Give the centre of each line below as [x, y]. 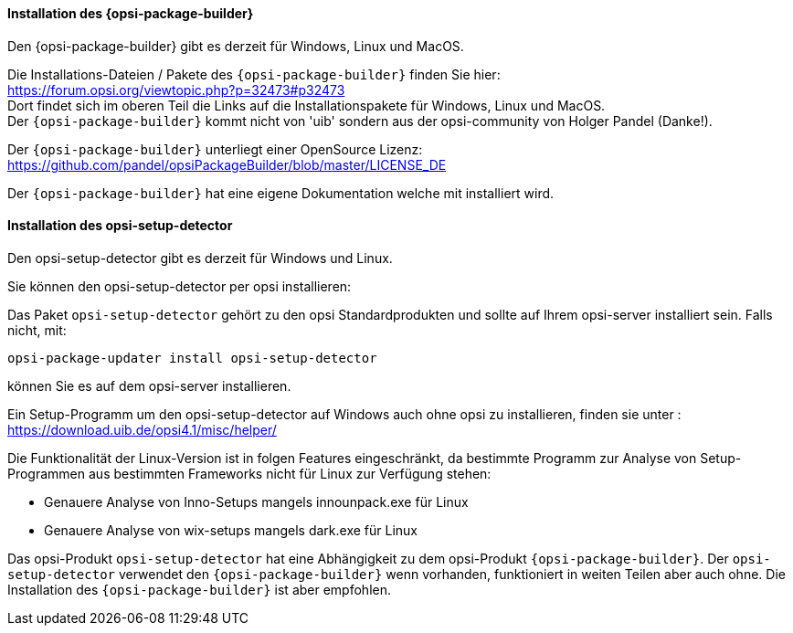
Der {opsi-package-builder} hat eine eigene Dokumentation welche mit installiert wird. [281, 193]
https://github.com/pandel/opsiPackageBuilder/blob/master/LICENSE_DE [227, 164]
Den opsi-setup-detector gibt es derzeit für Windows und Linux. [200, 258]
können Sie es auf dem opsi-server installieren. [149, 385]
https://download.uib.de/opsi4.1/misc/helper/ [142, 429]
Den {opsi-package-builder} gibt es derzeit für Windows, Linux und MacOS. [236, 46]
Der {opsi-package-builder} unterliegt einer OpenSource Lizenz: [215, 149]
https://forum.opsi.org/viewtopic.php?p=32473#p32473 [176, 90]
